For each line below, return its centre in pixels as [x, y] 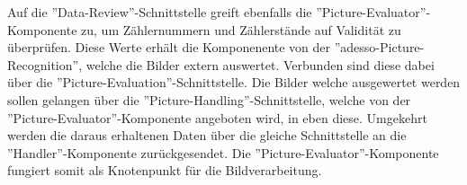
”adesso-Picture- [379, 47]
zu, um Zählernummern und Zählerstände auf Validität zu [241, 29]
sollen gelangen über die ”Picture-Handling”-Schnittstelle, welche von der [209, 99]
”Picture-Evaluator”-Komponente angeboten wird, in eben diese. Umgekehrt [217, 117]
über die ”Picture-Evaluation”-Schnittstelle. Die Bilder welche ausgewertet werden [234, 82]
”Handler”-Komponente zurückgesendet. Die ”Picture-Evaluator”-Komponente [223, 152]
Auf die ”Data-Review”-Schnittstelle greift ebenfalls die [160, 12]
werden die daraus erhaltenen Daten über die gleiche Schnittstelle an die [207, 135]
